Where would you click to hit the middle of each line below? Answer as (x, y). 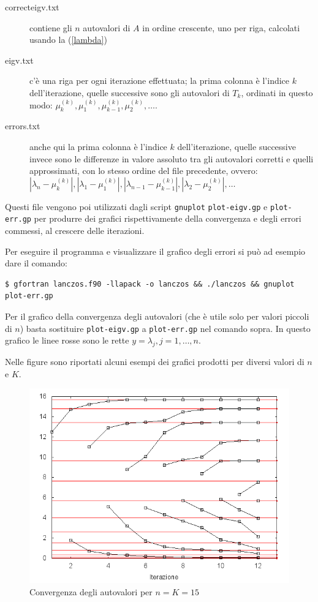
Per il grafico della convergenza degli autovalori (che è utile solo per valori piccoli (157, 316)
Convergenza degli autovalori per (91, 591)
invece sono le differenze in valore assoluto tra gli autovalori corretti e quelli (172, 158)
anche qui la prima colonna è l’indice (98, 146)
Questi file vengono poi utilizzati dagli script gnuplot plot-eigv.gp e (136, 206)
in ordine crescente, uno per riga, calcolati (221, 27)
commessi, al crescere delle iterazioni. (75, 231)
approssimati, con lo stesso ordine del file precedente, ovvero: (144, 171)
